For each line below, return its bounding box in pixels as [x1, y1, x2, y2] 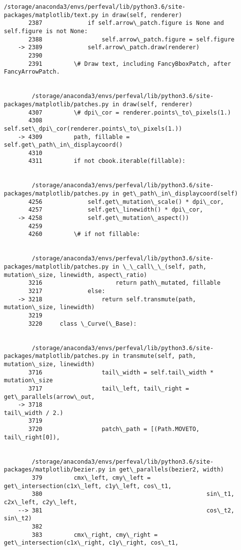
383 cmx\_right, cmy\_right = [32, 531, 158, 538]
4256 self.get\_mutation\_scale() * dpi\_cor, [28, 198, 224, 205]
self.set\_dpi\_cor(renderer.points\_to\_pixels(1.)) [4, 125, 182, 132]
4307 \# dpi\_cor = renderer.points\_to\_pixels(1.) [28, 109, 231, 116]
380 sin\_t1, [32, 491, 235, 498]
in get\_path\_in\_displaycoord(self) [112, 190, 238, 197]
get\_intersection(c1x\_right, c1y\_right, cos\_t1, [4, 539, 179, 547]
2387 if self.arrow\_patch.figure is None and [28, 20, 224, 27]
